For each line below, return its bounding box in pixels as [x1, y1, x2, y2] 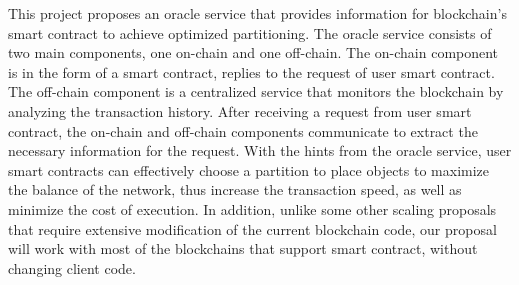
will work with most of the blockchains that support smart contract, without [8, 238, 478, 259]
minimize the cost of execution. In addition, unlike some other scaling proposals [8, 198, 497, 219]
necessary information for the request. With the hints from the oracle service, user [8, 140, 512, 161]
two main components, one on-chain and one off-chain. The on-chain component [8, 42, 499, 63]
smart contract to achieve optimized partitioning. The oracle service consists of [8, 22, 492, 43]
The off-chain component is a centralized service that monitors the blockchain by [8, 81, 504, 102]
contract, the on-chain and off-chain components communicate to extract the [8, 120, 478, 141]
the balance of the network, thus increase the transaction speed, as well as [8, 179, 462, 200]
